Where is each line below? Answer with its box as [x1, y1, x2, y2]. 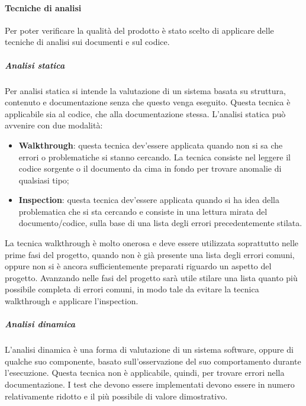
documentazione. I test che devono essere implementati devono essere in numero [5, 378, 295, 390]
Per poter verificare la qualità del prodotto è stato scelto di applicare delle [5, 24, 274, 36]
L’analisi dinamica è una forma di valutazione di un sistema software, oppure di [5, 343, 294, 356]
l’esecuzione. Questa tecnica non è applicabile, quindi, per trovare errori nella [5, 366, 285, 379]
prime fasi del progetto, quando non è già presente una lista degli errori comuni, [5, 248, 295, 260]
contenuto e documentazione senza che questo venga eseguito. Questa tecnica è [5, 96, 291, 108]
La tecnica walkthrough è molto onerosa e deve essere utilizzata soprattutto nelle [5, 237, 299, 249]
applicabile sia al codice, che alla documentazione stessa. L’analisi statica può [5, 107, 286, 120]
